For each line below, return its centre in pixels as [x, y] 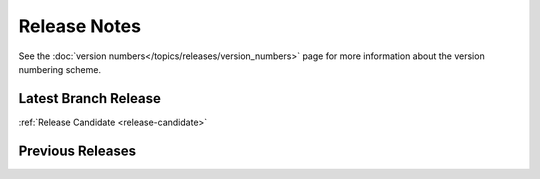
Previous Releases [77, 150]
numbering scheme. [60, 69]
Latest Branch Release [90, 98]
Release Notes [80, 26]
